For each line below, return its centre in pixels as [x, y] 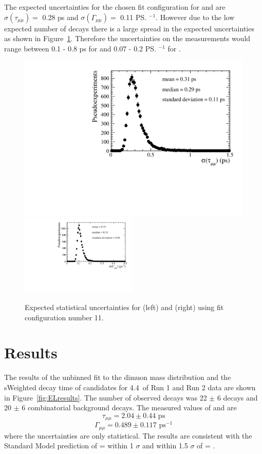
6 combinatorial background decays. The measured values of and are [129, 407]
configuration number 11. [64, 317]
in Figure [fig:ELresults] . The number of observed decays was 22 [106, 397]
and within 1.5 [165, 446]
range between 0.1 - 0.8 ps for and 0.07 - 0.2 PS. [80, 48]
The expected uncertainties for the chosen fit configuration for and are [115, 7]
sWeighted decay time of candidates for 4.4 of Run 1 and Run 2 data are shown [130, 387]
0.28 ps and [60, 17]
